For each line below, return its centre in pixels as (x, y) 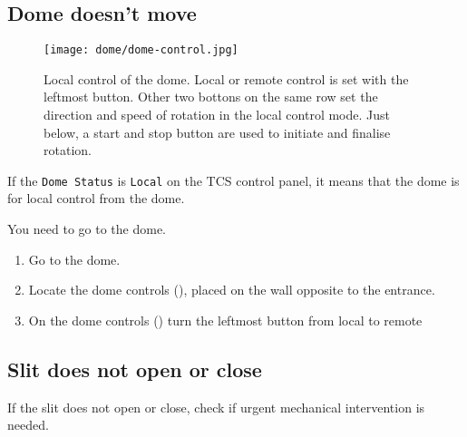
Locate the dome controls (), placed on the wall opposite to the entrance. (232, 290)
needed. (28, 425)
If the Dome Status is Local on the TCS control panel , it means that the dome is (233, 180)
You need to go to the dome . (87, 229)
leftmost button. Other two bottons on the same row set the (211, 97)
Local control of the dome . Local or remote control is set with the (226, 78)
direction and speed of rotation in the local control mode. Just (217, 115)
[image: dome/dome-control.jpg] (141, 50)
